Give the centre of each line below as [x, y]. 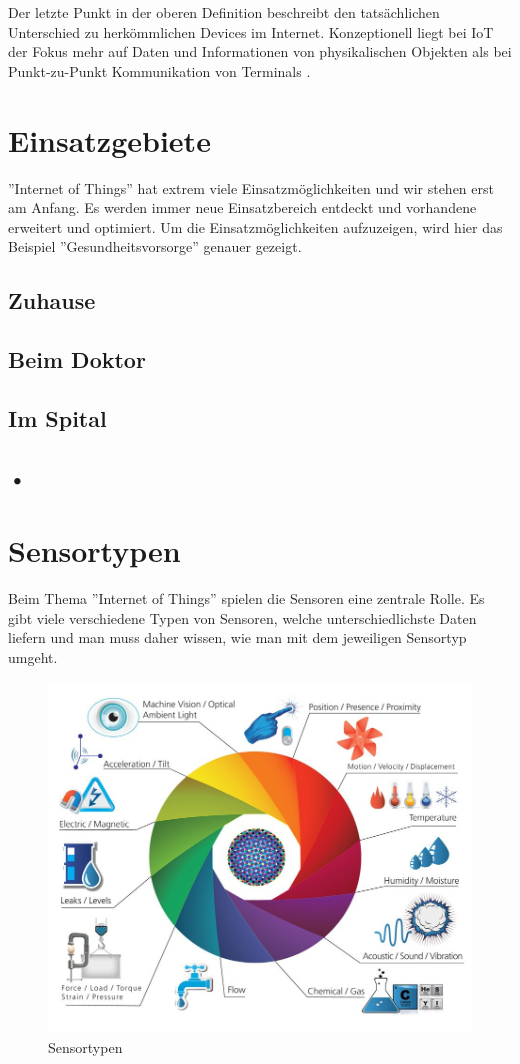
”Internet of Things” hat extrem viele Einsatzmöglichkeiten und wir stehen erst [251, 187]
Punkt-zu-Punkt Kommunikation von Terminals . [159, 70]
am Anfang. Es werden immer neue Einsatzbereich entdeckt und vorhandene [242, 207]
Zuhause [52, 300]
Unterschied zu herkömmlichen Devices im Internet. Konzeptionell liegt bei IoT [251, 31]
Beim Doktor [77, 359]
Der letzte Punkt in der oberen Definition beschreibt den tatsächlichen [224, 12]
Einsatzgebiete [109, 139]
